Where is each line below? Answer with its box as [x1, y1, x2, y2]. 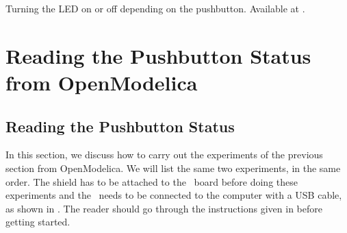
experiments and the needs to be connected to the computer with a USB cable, [5, 188, 342, 202]
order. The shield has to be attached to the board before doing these [5, 174, 298, 188]
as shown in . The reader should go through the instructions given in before [5, 201, 322, 215]
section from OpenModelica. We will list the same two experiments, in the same [5, 160, 341, 175]
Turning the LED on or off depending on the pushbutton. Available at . [5, 1, 305, 15]
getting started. [5, 214, 70, 229]
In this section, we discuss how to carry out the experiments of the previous [5, 147, 323, 162]
